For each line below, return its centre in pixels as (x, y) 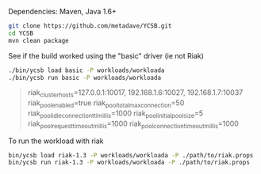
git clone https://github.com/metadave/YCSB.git (90, 26)
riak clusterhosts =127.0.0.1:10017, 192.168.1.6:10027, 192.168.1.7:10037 (135, 94)
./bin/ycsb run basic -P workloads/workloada (84, 78)
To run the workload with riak (56, 141)
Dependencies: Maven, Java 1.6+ (63, 11)
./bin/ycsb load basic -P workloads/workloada (86, 70)
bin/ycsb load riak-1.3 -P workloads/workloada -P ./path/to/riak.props (131, 155)
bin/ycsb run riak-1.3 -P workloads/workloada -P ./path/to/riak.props (129, 163)
